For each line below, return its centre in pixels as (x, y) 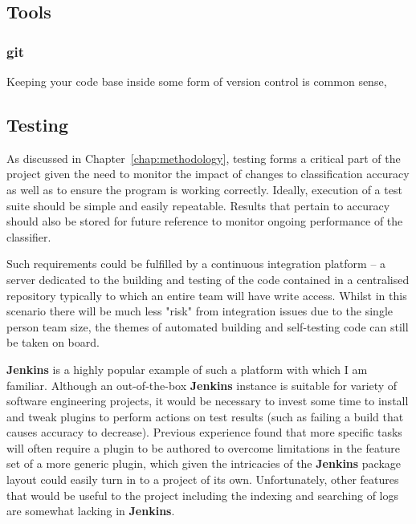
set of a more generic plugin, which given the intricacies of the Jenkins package (204, 463)
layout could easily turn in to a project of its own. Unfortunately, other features (203, 479)
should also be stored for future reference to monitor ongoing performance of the (205, 221)
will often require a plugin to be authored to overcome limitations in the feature (203, 447)
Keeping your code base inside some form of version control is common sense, (197, 81)
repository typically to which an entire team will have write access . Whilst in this (207, 295)
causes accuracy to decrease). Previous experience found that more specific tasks (204, 432)
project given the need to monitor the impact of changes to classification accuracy (208, 174)
